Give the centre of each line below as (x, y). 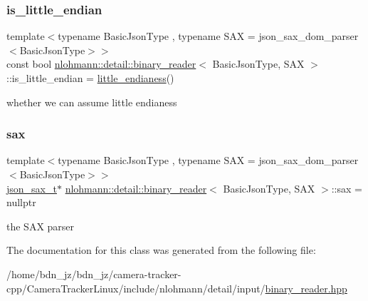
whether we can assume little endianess (92, 102)
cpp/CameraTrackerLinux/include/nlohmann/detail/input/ (136, 288)
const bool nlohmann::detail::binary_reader (101, 64)
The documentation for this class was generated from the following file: (161, 250)
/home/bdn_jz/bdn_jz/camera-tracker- (94, 274)
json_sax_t (32, 188)
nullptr (21, 202)
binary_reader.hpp (306, 288)
